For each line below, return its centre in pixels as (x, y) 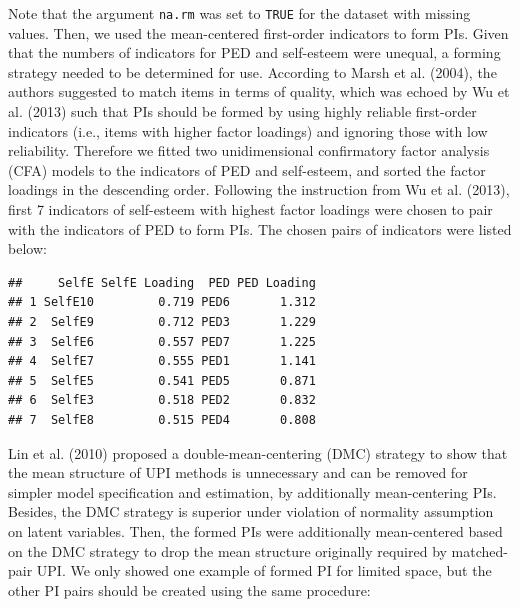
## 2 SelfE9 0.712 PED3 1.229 (162, 321)
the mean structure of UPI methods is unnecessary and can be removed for (238, 472)
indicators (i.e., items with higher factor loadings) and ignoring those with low (248, 130)
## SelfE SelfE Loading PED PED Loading (162, 282)
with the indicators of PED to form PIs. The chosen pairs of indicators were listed (260, 228)
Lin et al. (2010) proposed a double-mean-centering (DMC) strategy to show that (258, 452)
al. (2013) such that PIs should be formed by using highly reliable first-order (242, 111)
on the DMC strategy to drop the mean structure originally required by (227, 550)
